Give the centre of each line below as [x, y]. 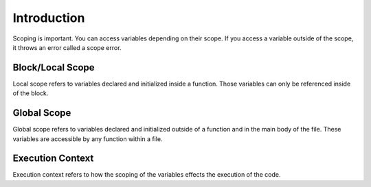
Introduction [49, 18]
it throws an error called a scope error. [67, 47]
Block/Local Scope [54, 67]
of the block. [31, 93]
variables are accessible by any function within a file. [88, 139]
